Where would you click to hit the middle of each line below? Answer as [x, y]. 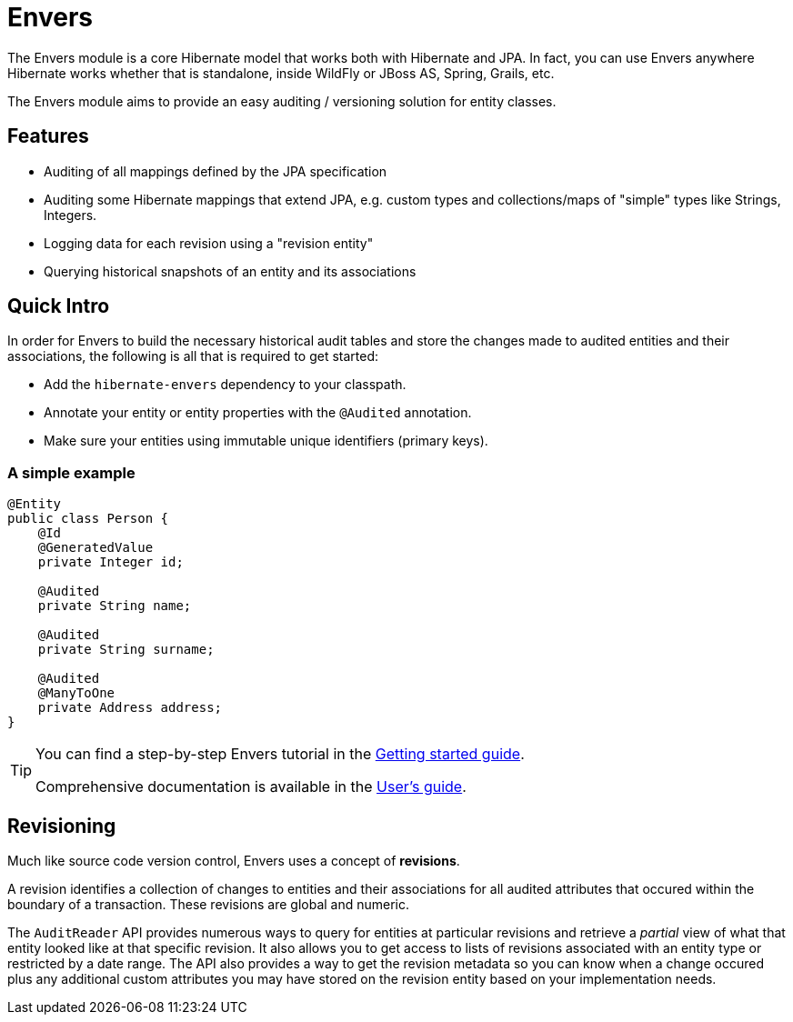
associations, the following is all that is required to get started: [193, 356]
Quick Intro [59, 306]
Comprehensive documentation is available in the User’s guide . [251, 787]
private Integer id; [110, 562]
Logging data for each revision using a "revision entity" [209, 243]
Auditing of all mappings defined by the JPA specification [216, 171]
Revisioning [62, 826]
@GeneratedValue [95, 548]
